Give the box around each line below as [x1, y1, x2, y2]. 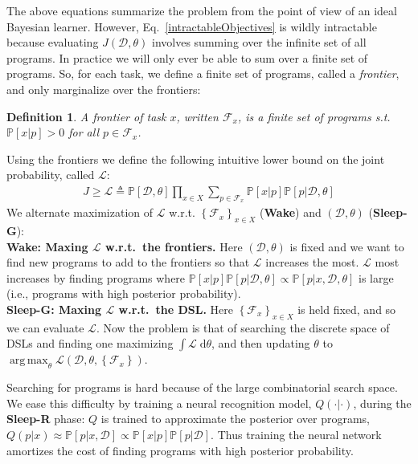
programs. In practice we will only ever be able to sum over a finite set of [6, 49, 368, 66]
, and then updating [211, 335, 310, 352]
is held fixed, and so [297, 300, 396, 317]
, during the [353, 394, 412, 411]
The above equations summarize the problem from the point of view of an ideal [6, 2, 397, 18]
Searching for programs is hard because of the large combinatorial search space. [6, 379, 398, 396]
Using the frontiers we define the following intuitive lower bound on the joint [6, 150, 385, 167]
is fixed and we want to [289, 238, 404, 254]
